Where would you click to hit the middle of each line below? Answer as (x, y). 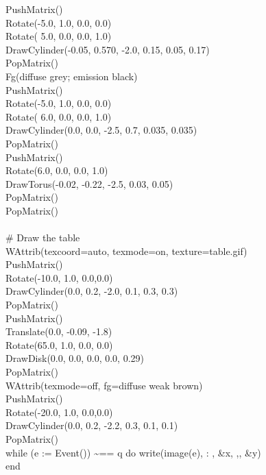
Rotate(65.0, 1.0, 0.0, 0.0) (59, 344)
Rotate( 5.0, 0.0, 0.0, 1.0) (59, 36)
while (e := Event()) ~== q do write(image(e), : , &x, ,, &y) (133, 452)
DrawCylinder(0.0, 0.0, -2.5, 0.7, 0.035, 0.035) (101, 130)
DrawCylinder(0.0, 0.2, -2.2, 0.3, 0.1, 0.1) (92, 425)
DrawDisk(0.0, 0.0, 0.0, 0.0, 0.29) (75, 358)
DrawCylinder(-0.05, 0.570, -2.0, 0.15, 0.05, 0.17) (108, 49)
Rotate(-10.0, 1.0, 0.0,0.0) (59, 277)
